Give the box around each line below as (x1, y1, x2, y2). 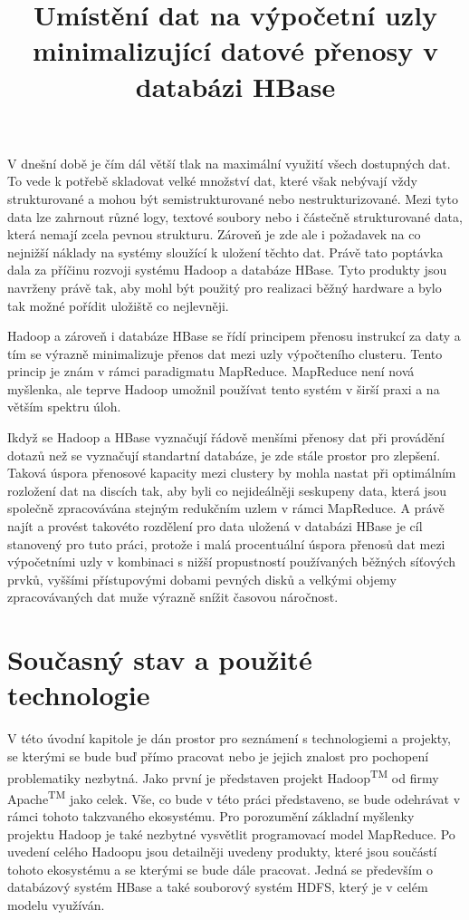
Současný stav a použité (7, 641, 312, 678)
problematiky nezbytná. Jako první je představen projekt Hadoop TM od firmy (7, 765, 439, 787)
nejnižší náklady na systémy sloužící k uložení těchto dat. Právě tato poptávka (7, 242, 444, 261)
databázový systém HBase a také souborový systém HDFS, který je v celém (7, 877, 428, 896)
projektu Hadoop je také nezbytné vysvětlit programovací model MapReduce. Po (7, 824, 455, 843)
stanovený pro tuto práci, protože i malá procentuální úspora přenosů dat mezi (7, 534, 445, 553)
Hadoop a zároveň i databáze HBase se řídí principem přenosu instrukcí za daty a (7, 326, 461, 345)
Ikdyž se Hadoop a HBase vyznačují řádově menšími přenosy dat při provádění (7, 428, 445, 447)
